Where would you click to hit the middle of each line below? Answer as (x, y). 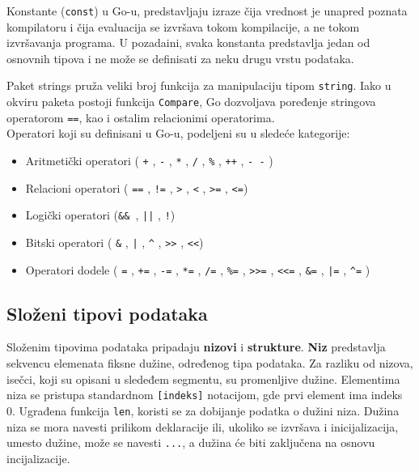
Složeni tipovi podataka (107, 313)
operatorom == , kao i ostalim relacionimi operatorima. (141, 117)
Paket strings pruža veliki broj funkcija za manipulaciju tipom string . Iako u (199, 85)
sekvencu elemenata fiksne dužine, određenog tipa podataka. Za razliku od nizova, (210, 363)
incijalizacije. (38, 458)
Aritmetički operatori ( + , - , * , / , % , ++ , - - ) (149, 160)
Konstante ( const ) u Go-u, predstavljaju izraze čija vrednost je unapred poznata (207, 11)
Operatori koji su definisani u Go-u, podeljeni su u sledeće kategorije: (178, 133)
